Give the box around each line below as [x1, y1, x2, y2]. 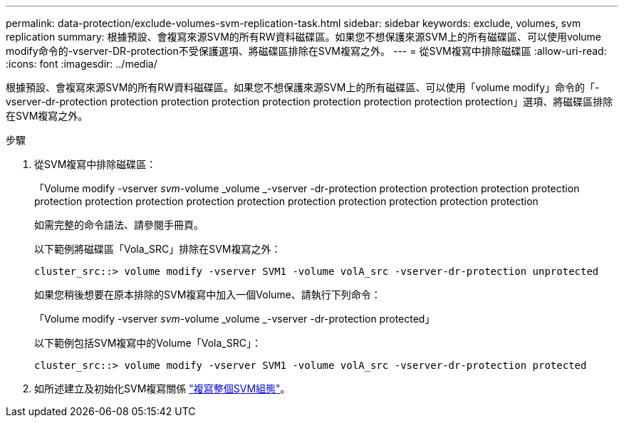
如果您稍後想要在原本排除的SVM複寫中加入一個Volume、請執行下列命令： [34, 288, 381, 301]
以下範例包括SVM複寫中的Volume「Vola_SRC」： [34, 337, 261, 349]
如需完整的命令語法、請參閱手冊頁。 [34, 219, 204, 231]
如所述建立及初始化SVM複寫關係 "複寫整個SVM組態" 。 [34, 382, 291, 395]
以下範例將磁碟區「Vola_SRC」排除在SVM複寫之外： [34, 243, 281, 255]
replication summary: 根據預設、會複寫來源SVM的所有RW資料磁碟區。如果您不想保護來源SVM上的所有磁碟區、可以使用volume [6, 31, 601, 43]
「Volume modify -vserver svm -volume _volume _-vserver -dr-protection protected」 [34, 313, 435, 325]
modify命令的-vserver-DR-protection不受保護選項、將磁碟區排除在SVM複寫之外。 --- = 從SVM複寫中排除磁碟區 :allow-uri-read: [6, 45, 607, 57]
